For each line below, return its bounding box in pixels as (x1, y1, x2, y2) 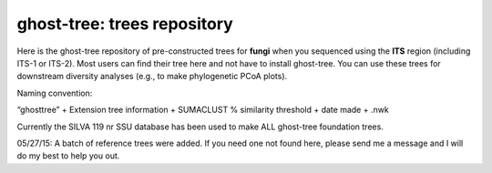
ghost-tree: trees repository (16, 14, 234, 34)
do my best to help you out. (16, 150, 120, 161)
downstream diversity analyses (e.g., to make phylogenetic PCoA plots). (16, 71, 288, 82)
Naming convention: (16, 87, 93, 98)
